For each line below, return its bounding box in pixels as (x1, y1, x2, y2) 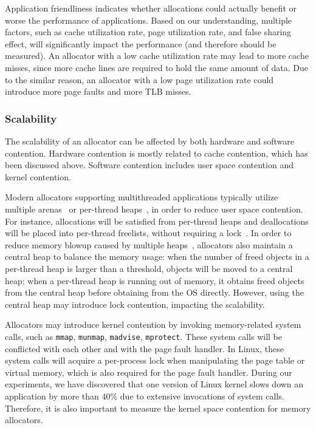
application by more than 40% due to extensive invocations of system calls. (5, 389, 284, 402)
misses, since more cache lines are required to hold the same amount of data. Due (5, 61, 308, 73)
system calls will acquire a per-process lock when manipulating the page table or (5, 354, 305, 367)
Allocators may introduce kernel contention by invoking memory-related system (5, 318, 301, 331)
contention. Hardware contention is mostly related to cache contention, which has (5, 146, 308, 159)
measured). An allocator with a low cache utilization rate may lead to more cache (5, 49, 309, 62)
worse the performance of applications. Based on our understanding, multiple (5, 13, 292, 26)
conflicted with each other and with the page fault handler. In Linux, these (5, 342, 284, 355)
